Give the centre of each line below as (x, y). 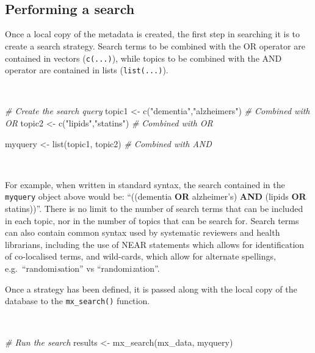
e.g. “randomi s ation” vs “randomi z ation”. (82, 268)
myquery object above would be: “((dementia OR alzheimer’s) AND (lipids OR (156, 196)
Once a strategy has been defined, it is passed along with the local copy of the (151, 289)
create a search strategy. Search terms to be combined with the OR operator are (155, 45)
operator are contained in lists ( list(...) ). (87, 70)
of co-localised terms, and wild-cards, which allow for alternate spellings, (140, 256)
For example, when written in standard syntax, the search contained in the (145, 184)
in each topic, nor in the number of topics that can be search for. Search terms (152, 220)
